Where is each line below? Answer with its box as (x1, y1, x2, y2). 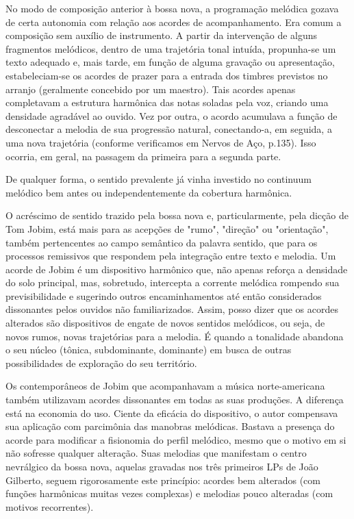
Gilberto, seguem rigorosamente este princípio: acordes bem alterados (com (5, 472, 320, 487)
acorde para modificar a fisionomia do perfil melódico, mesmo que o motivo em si (5, 432, 346, 446)
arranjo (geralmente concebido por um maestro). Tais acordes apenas (5, 81, 296, 96)
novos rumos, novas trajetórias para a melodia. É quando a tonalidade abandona (5, 329, 344, 343)
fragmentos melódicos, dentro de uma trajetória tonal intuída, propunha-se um (5, 41, 336, 55)
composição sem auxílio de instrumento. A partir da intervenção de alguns (5, 28, 318, 42)
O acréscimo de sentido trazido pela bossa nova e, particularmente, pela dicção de (5, 208, 349, 223)
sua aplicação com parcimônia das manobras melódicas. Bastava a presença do (5, 419, 335, 433)
